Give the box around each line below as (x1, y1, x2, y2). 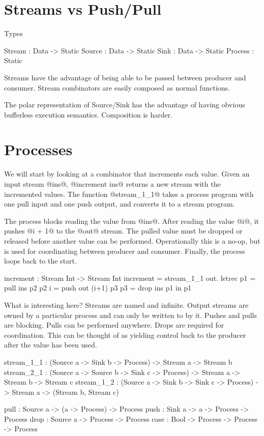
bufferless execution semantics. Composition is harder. (4, 109, 173, 120)
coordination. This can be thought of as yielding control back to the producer (4, 329, 246, 340)
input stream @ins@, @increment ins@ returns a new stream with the (4, 179, 221, 189)
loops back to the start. (4, 255, 77, 266)
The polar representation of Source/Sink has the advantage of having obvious (4, 99, 245, 110)
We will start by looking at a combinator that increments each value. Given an (4, 168, 250, 179)
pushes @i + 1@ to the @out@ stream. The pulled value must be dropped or (4, 225, 243, 236)
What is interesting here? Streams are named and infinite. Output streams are (4, 299, 249, 310)
